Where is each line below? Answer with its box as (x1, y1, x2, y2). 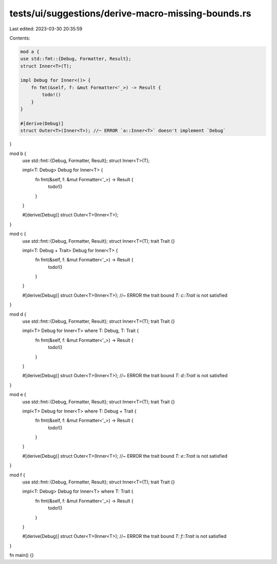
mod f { (9, 472, 26, 478)
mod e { (9, 392, 27, 398)
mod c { (9, 231, 27, 237)
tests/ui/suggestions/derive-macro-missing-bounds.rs (9, 8, 251, 19)
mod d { (9, 311, 27, 317)
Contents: (9, 35, 30, 41)
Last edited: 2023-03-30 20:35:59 (9, 26, 83, 32)
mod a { (20, 49, 39, 54)
